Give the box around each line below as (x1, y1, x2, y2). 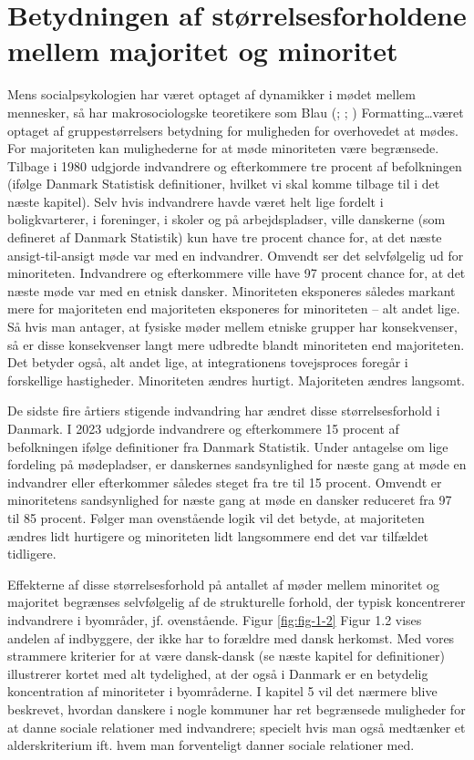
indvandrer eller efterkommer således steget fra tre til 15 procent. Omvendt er (7, 472, 442, 491)
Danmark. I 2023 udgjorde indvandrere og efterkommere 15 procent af (7, 419, 399, 437)
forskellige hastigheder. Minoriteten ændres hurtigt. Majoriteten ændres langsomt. (7, 370, 465, 389)
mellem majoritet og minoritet (7, 32, 398, 69)
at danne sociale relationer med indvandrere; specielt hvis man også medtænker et (7, 717, 466, 736)
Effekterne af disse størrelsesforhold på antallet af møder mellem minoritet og (7, 574, 440, 593)
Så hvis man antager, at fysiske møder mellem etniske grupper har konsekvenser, (7, 317, 458, 336)
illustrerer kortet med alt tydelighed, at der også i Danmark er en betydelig (7, 663, 428, 683)
